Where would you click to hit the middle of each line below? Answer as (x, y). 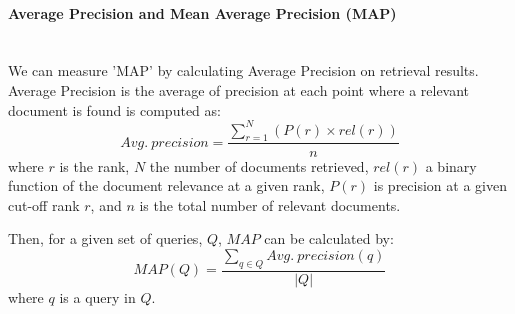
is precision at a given (440, 185)
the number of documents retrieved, (259, 165)
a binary (451, 165)
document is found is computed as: (114, 109)
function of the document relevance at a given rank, (166, 185)
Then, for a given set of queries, (105, 238)
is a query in (97, 296)
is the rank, (94, 165)
